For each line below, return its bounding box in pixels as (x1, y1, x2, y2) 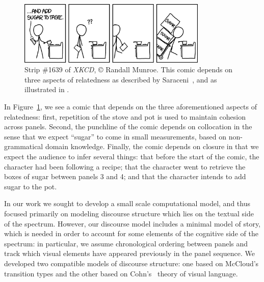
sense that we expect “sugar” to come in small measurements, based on (4, 131, 227, 142)
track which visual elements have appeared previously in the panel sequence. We (4, 248, 255, 259)
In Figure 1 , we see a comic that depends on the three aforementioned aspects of (4, 101, 257, 112)
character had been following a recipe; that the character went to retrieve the (4, 161, 246, 172)
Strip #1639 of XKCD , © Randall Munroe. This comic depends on (24, 64, 233, 75)
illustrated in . (24, 84, 69, 95)
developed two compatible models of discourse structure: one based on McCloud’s (4, 258, 259, 268)
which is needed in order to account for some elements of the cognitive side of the (4, 228, 258, 239)
